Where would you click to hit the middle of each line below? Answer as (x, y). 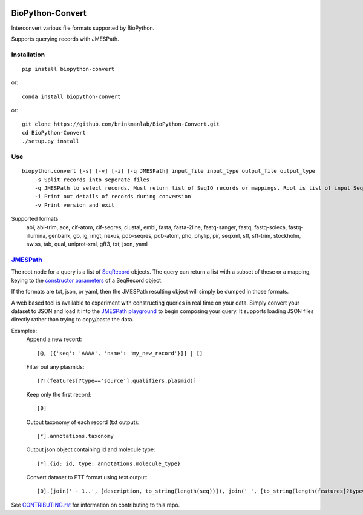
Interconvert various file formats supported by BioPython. (83, 28)
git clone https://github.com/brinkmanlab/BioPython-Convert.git (121, 124)
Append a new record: (54, 339)
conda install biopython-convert (71, 96)
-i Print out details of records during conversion (113, 197)
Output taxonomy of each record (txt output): (83, 422)
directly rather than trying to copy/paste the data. (73, 320)
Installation (28, 55)
